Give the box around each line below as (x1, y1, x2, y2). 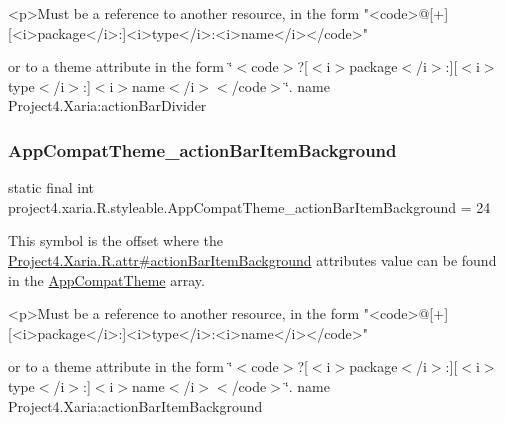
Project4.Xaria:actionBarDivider (8, 95, 207, 116)
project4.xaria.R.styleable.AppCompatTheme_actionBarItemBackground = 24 (8, 196, 491, 217)
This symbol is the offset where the (8, 230, 223, 251)
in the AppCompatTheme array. (8, 269, 205, 290)
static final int (8, 177, 95, 198)
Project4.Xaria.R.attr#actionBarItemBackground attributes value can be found (8, 249, 497, 270)
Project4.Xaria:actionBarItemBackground (8, 395, 263, 416)
